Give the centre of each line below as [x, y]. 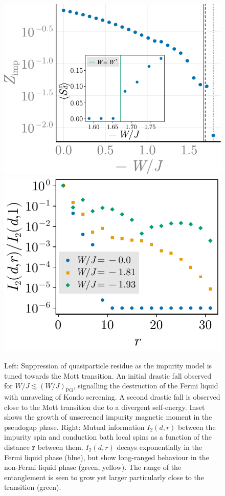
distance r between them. [44, 447]
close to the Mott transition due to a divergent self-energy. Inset [105, 407]
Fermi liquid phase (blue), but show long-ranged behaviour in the [107, 457]
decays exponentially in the [159, 447]
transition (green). [33, 487]
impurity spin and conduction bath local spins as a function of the [108, 437]
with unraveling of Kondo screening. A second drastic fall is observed [112, 397]
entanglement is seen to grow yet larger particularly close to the [104, 477]
